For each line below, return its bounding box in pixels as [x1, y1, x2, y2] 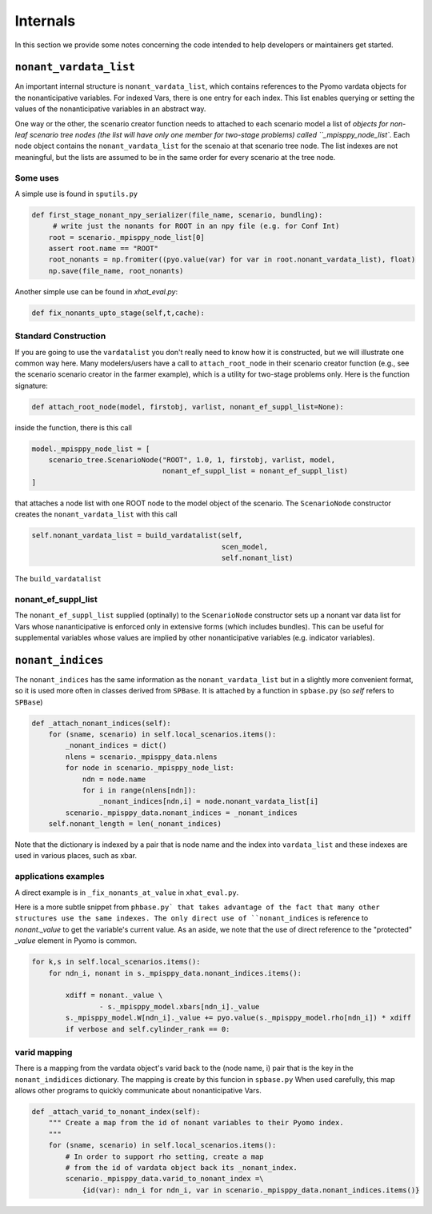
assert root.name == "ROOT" [48, 244, 159, 254]
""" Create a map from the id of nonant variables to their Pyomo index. [48, 1118, 344, 1128]
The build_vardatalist [14, 574, 102, 583]
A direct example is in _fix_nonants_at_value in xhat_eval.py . [14, 888, 239, 897]
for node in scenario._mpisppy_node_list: [65, 764, 235, 773]
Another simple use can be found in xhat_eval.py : [14, 286, 178, 296]
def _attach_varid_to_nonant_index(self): [31, 1108, 201, 1116]
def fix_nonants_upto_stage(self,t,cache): [31, 308, 206, 317]
